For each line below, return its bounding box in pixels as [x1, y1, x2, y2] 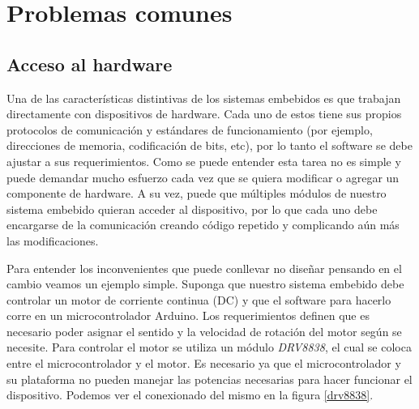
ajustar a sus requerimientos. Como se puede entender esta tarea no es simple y [6, 152, 401, 169]
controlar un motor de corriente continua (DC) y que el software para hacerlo [6, 291, 391, 308]
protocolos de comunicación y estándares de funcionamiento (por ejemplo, [6, 121, 373, 138]
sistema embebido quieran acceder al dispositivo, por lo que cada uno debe [6, 200, 378, 217]
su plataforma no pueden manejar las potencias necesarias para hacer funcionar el [6, 370, 413, 387]
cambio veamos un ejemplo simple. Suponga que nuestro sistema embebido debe [6, 275, 404, 292]
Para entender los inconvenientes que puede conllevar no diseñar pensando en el [6, 259, 402, 276]
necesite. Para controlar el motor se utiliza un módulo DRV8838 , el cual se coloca [6, 339, 412, 356]
